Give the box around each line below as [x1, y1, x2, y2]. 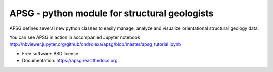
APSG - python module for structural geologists [9, 8, 214, 19]
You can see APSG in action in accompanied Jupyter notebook [9, 34, 140, 40]
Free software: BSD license [22, 50, 78, 56]
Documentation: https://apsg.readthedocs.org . [22, 58, 119, 64]
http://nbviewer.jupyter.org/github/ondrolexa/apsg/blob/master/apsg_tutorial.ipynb [9, 41, 181, 47]
